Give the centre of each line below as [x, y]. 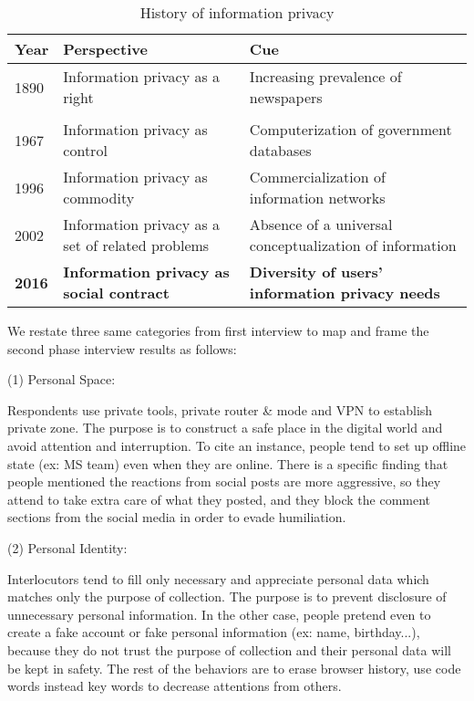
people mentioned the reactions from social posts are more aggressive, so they [224, 481]
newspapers [286, 97]
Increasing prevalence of [325, 76]
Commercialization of [317, 177]
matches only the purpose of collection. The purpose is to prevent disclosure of [227, 596]
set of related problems [136, 245]
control [85, 150]
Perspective [105, 49]
